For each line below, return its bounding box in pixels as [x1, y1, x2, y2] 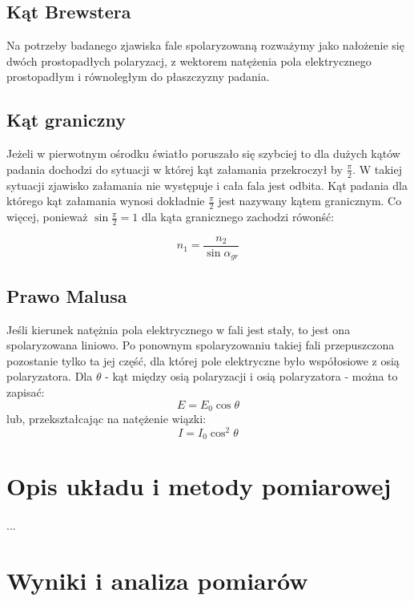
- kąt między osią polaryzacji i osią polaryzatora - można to [105, 368, 398, 385]
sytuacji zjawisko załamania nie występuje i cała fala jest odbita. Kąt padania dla [6, 176, 408, 193]
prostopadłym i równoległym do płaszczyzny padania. [6, 68, 270, 85]
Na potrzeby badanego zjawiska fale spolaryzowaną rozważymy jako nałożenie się [6, 37, 404, 54]
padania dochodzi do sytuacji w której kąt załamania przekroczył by [6, 160, 343, 177]
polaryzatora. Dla [6, 368, 93, 385]
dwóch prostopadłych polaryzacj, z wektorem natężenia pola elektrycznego [6, 52, 372, 69]
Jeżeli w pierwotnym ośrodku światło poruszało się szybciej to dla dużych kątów [6, 145, 400, 162]
